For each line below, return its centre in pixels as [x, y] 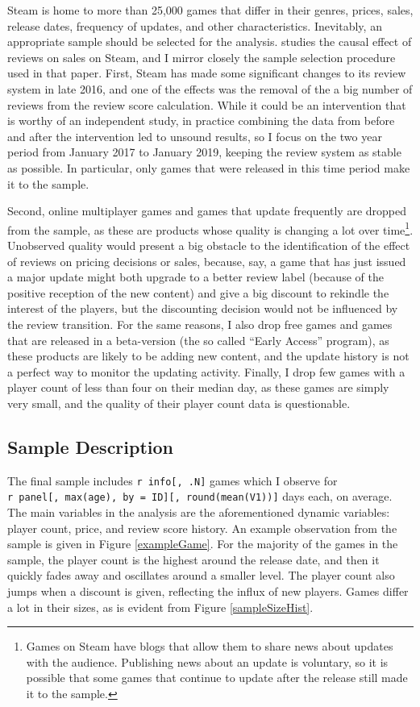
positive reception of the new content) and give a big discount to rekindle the [198, 292]
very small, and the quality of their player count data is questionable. [179, 403]
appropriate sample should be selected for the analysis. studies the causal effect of [210, 42]
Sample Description [91, 446]
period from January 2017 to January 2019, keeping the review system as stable [204, 152]
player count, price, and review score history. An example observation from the [202, 528]
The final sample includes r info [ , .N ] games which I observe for [173, 480]
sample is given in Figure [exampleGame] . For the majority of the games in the [203, 544]
